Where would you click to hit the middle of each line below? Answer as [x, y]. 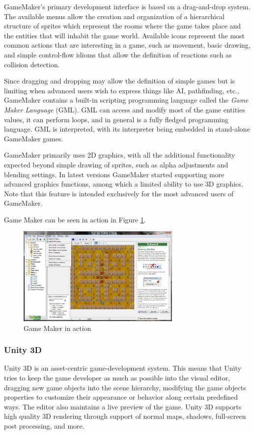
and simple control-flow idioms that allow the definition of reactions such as [118, 54]
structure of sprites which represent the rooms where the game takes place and [123, 26]
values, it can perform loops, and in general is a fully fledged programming [116, 119]
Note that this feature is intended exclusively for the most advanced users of [119, 193]
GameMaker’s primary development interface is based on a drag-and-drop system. [127, 6]
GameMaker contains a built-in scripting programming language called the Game [126, 100]
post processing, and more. [44, 425]
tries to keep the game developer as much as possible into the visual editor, [117, 377]
